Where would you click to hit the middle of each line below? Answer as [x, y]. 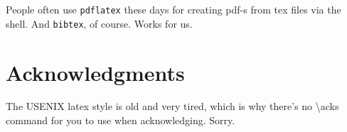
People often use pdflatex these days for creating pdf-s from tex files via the [173, 9]
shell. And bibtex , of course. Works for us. [99, 23]
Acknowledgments [95, 72]
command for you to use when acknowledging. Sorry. [121, 120]
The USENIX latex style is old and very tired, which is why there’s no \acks [172, 106]
